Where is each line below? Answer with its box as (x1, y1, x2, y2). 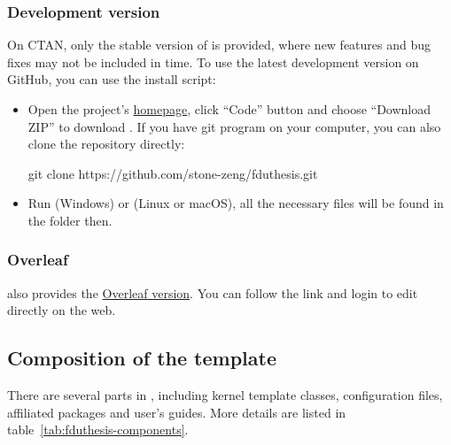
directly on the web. (7, 301, 116, 319)
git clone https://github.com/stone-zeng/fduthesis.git (27, 164, 318, 182)
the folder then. (27, 211, 113, 229)
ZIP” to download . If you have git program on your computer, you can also (27, 117, 441, 135)
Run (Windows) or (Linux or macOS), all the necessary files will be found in (27, 194, 444, 212)
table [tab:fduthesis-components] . (7, 420, 189, 439)
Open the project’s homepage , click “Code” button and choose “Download (27, 100, 432, 118)
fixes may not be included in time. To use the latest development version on (7, 52, 419, 71)
